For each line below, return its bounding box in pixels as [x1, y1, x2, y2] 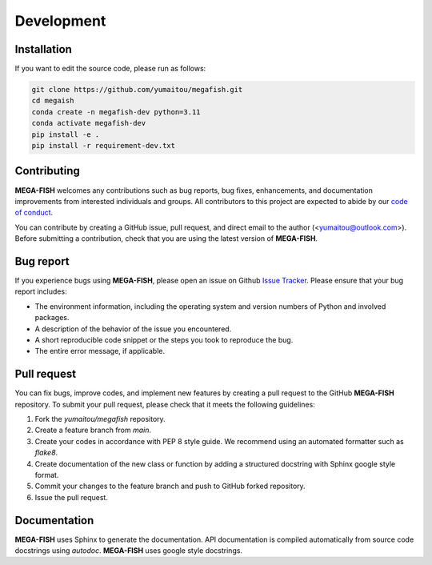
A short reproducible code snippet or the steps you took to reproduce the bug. [34, 335, 294, 344]
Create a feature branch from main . [34, 425, 152, 435]
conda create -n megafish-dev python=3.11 [31, 107, 201, 116]
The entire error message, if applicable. [34, 347, 166, 356]
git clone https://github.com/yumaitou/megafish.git [31, 85, 243, 94]
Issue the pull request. [34, 492, 108, 502]
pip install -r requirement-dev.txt [31, 141, 176, 150]
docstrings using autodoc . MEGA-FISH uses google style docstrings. [14, 546, 243, 555]
